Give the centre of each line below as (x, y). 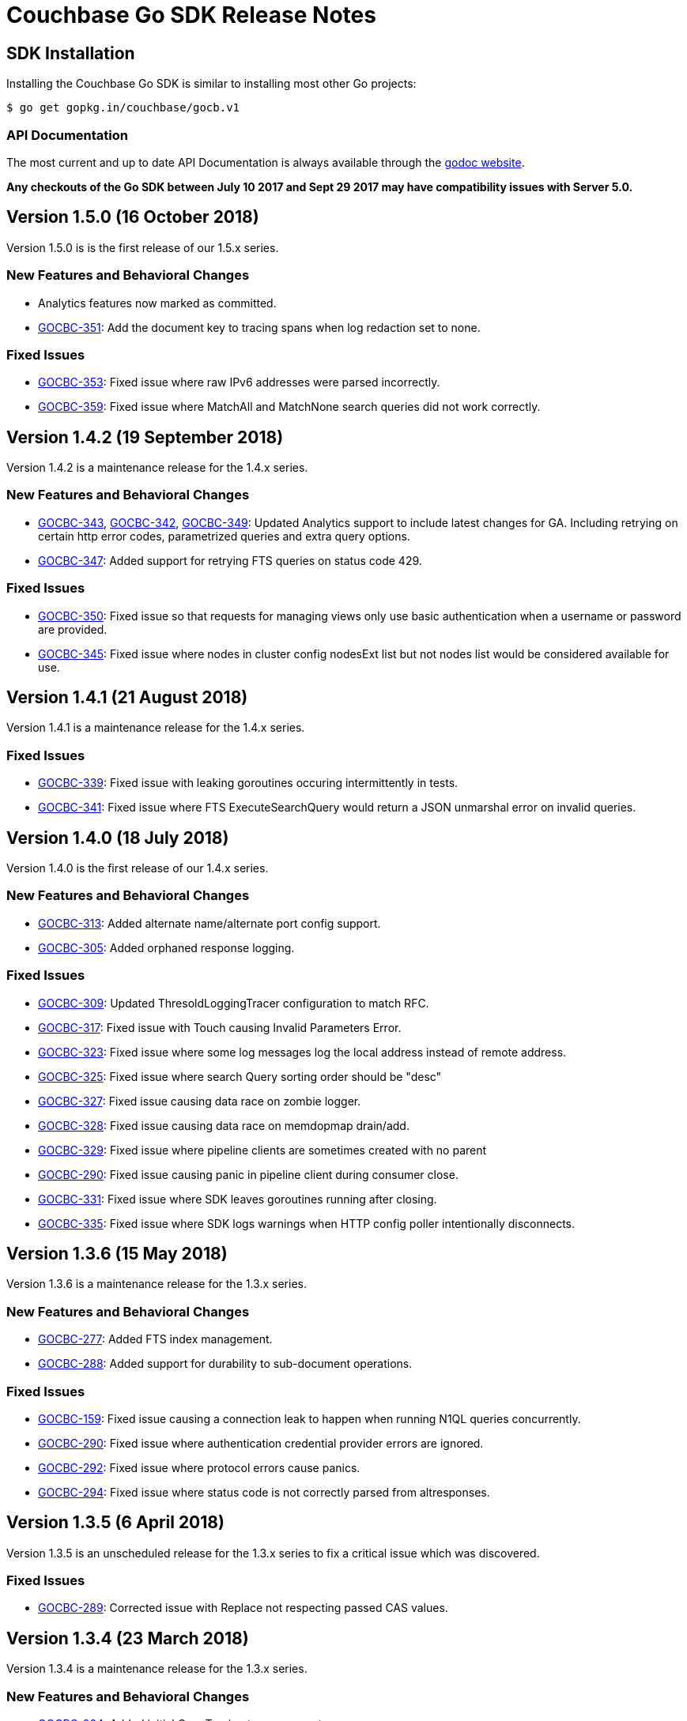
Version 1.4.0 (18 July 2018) (118, 838)
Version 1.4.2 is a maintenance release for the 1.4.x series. (157, 468)
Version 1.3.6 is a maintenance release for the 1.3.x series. (157, 1284)
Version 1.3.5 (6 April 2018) (115, 1523)
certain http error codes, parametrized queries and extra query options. (224, 536)
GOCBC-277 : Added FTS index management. (155, 1339)
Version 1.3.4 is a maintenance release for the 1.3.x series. (157, 1669)
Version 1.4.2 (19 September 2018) (145, 437)
